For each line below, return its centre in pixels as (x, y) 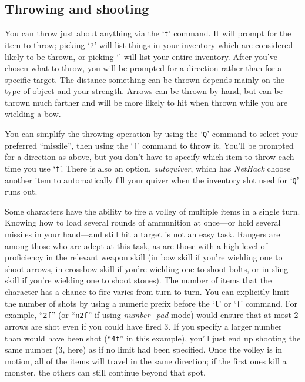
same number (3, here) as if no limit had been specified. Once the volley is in (144, 349)
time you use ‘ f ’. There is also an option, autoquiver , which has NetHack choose (148, 168)
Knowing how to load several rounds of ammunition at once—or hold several (143, 222)
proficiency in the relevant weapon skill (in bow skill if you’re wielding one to (144, 257)
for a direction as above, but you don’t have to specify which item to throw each (150, 157)
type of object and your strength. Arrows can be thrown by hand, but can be (144, 91)
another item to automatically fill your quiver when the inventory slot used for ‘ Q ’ (152, 180)
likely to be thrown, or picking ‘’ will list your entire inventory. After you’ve (141, 56)
